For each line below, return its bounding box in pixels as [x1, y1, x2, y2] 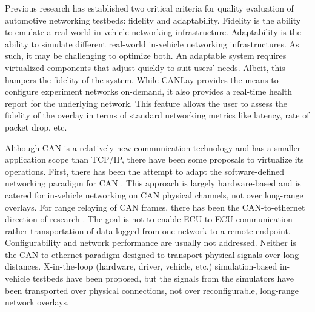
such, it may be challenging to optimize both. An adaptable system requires [5, 49, 287, 62]
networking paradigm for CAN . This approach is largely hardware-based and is [5, 177, 301, 189]
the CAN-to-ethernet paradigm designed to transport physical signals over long [5, 248, 299, 260]
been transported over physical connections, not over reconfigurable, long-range [5, 283, 299, 296]
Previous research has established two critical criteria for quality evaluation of [5, 2, 294, 14]
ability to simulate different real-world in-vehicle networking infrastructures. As [5, 37, 299, 50]
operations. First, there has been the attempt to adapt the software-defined [5, 164, 285, 177]
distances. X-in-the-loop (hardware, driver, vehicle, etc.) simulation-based [5, 260, 277, 273]
